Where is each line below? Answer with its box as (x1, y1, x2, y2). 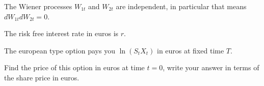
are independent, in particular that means (116, 1, 247, 11)
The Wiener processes (4, 1, 72, 11)
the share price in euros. (4, 72, 80, 82)
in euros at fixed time (156, 45, 224, 55)
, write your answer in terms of (163, 62, 259, 73)
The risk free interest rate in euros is (4, 28, 119, 39)
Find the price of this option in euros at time (4, 62, 145, 73)
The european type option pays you (4, 45, 115, 55)
